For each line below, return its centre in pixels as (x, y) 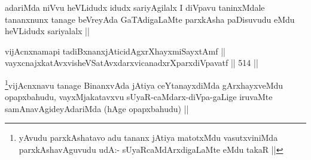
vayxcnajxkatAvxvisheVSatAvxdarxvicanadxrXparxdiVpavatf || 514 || (132, 63)
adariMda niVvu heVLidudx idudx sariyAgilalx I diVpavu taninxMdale (135, 7)
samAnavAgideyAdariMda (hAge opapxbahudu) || (97, 108)
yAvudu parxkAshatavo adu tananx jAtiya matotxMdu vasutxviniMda (148, 138)
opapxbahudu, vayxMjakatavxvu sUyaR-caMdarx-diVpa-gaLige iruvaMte (139, 97)
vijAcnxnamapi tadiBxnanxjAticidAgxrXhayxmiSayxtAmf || (115, 51)
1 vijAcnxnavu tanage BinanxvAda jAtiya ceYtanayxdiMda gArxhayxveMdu (144, 84)
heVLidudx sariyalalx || (47, 31)
